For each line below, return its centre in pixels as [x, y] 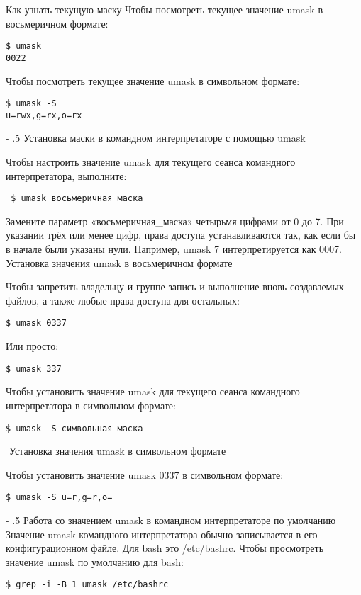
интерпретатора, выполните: [66, 175]
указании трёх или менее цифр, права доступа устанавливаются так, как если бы [181, 235]
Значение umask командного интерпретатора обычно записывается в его [162, 534]
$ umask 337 [34, 369]
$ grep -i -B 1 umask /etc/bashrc [87, 585]
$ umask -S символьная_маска [74, 428]
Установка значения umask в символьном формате [117, 451]
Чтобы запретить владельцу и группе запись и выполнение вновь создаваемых [175, 287]
